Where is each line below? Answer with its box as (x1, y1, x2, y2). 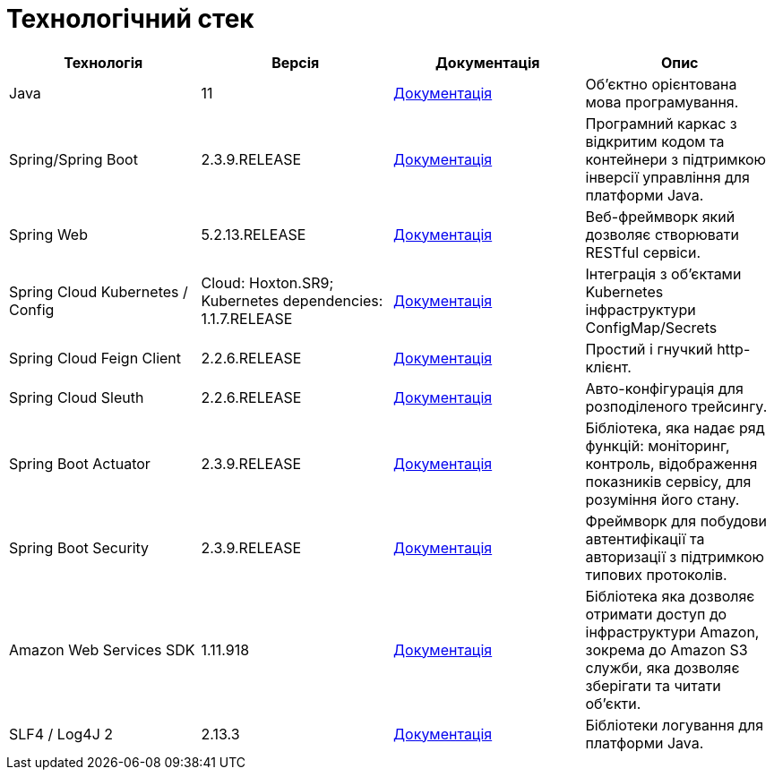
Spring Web (9, 225, 88, 243)
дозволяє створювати (585, 225, 739, 243)
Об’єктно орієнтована (585, 74, 737, 93)
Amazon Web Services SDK (9, 640, 195, 659)
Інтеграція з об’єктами (585, 264, 742, 283)
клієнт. (585, 357, 632, 376)
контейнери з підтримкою (585, 149, 767, 168)
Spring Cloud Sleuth (9, 388, 144, 406)
